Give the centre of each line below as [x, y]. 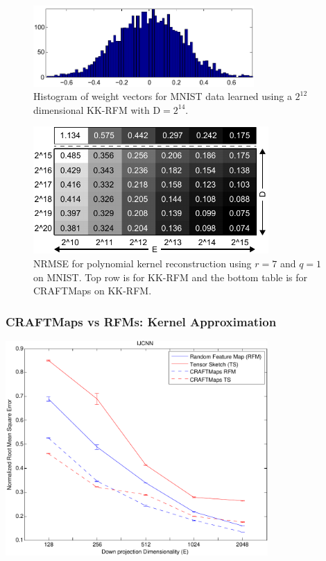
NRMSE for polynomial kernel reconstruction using [143, 263]
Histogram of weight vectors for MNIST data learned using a [163, 96]
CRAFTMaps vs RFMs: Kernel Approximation [141, 321]
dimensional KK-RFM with [92, 109]
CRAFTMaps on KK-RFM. [93, 291]
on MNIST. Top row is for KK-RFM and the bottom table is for [171, 277]
